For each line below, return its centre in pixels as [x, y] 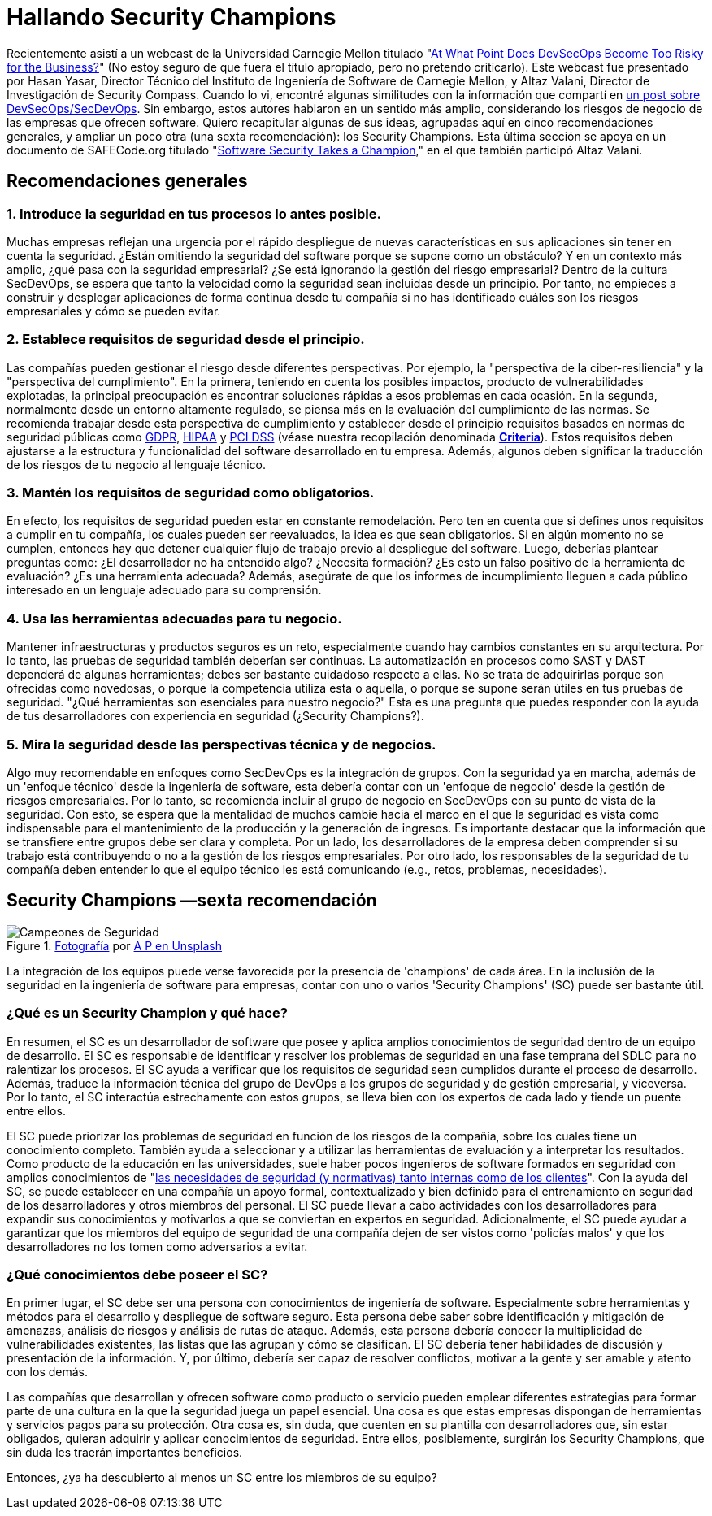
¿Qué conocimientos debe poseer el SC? [137, 1274]
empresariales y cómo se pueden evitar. [114, 311]
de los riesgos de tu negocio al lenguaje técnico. [136, 464]
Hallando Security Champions [171, 17]
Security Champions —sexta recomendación [192, 901]
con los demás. [47, 1372]
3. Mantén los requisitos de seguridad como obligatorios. [191, 493]
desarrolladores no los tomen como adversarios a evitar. [157, 1246]
